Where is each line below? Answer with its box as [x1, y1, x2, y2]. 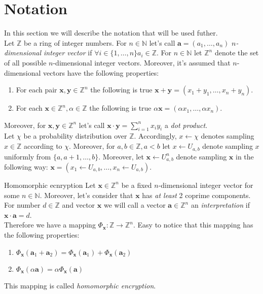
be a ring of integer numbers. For [24, 37, 127, 48]
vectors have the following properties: [43, 67, 159, 78]
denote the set [214, 47, 259, 58]
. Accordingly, [134, 130, 177, 141]
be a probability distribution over [23, 130, 127, 141]
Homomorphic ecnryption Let [4, 179, 96, 190]
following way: [4, 161, 48, 172]
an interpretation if [191, 200, 250, 210]
